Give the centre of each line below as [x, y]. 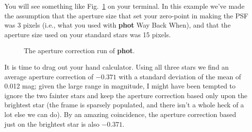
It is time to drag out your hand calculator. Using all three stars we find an [117, 66]
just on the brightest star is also [52, 124]
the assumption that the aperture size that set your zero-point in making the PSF [126, 15]
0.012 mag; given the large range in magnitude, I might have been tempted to [120, 86]
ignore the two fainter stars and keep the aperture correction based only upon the [126, 95]
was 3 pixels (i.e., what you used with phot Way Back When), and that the [118, 25]
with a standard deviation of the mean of [180, 76]
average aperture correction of [49, 76]
